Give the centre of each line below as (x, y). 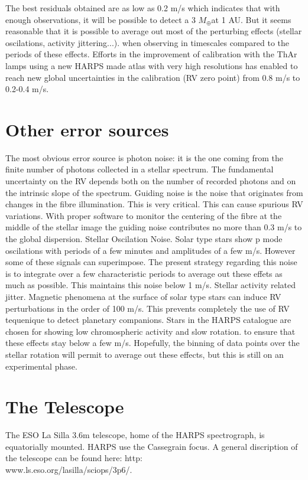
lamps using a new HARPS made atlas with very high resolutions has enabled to (152, 65)
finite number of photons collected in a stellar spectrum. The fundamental (140, 169)
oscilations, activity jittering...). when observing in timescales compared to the (147, 42)
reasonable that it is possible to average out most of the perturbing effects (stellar (154, 31)
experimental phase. (41, 366)
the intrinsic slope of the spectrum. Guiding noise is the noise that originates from (154, 192)
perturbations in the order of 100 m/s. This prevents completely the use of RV (147, 308)
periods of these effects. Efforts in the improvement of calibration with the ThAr (151, 54)
